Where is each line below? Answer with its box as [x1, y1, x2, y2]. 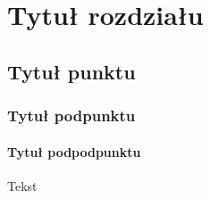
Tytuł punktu [7, 57, 136, 85]
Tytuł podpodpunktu [7, 142, 141, 161]
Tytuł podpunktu [7, 104, 136, 127]
